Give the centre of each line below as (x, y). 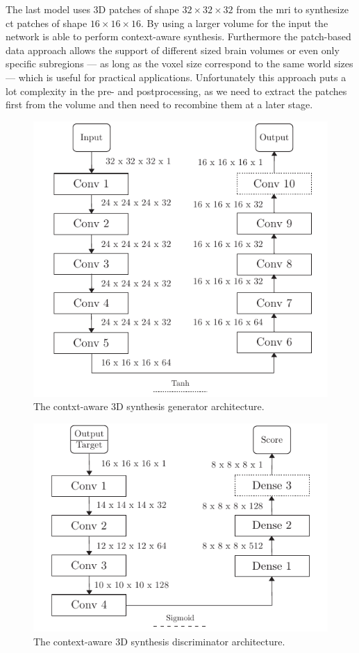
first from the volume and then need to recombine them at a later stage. (159, 104)
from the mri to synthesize (292, 9)
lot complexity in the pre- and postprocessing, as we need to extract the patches (176, 91)
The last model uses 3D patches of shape (92, 9)
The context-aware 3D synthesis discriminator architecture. (159, 641)
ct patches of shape (47, 23)
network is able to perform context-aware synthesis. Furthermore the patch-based (178, 36)
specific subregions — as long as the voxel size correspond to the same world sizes (179, 63)
